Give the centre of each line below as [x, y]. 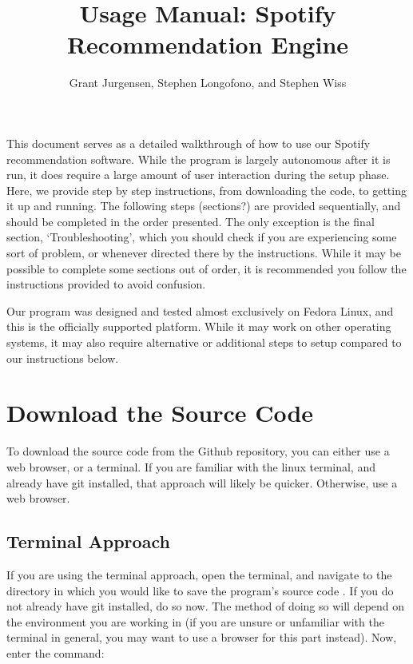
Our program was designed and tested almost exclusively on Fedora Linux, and [200, 310]
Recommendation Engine [208, 44]
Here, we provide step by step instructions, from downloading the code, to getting [206, 190]
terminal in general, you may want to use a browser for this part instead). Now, [202, 637]
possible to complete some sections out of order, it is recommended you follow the [206, 268]
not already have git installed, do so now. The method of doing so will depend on [206, 606]
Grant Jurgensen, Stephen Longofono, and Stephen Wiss [208, 83]
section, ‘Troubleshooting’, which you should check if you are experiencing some [202, 237]
